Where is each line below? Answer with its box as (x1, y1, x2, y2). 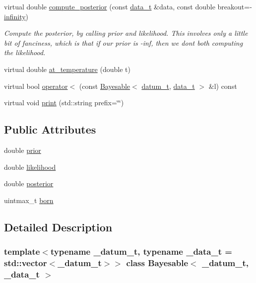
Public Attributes (4, 122, 96, 137)
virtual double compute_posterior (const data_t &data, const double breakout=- (4, 1, 252, 11)
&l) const (208, 80, 237, 91)
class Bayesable (126, 256, 189, 269)
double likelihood (4, 161, 56, 172)
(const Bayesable (79, 80, 130, 91)
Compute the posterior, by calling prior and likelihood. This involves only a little (4, 28, 248, 38)
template (4, 245, 40, 258)
